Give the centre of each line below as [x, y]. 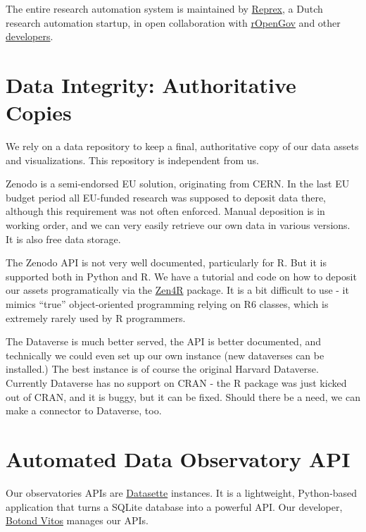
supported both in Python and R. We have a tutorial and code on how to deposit [181, 276]
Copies [39, 112]
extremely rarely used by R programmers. [96, 317]
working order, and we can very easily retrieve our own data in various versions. [178, 225]
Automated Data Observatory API [178, 458]
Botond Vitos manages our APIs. [77, 520]
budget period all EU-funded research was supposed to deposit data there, [166, 197]
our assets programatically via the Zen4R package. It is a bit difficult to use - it [177, 290]
